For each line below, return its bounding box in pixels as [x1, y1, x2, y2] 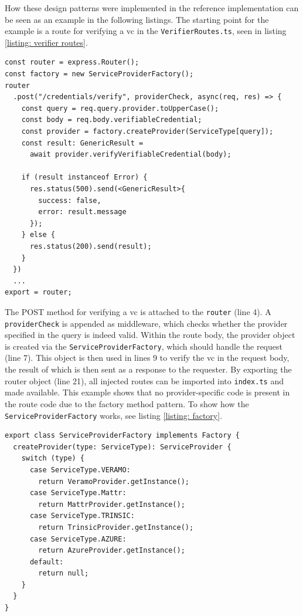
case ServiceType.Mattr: [29, 489, 127, 497]
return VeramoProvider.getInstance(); [38, 477, 189, 486]
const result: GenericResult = [21, 138, 144, 147]
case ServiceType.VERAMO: [29, 465, 131, 474]
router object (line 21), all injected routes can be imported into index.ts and [5, 374, 284, 387]
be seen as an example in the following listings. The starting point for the [5, 13, 269, 25]
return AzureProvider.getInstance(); [38, 546, 185, 555]
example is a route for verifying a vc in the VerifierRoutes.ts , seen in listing [5, 25, 287, 37]
